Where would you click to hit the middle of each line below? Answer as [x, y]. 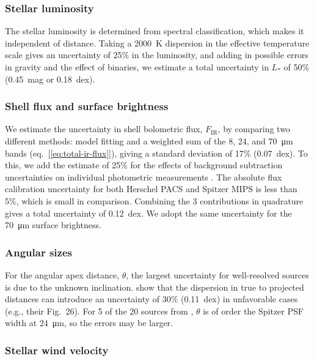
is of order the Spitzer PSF [253, 311]
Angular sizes [38, 252]
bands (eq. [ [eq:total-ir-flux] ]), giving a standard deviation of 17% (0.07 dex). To [156, 153]
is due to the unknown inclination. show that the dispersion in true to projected [155, 287]
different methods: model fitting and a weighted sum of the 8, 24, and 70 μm [149, 141]
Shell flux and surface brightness [87, 106]
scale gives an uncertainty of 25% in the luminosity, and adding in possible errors [157, 55]
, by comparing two [254, 129]
